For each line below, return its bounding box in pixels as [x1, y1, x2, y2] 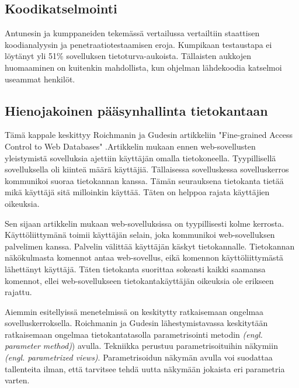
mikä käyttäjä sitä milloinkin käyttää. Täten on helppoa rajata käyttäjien [5, 186, 270, 198]
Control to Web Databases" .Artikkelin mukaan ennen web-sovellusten [5, 140, 256, 152]
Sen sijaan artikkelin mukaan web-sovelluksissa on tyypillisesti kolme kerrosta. [5, 217, 284, 229]
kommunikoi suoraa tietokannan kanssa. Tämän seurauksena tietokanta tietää [5, 174, 284, 186]
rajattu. [5, 286, 32, 298]
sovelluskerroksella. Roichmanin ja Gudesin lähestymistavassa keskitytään [5, 317, 268, 329]
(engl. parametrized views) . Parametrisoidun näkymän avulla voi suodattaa [5, 351, 273, 363]
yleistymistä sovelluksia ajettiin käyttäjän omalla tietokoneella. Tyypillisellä [5, 151, 276, 164]
